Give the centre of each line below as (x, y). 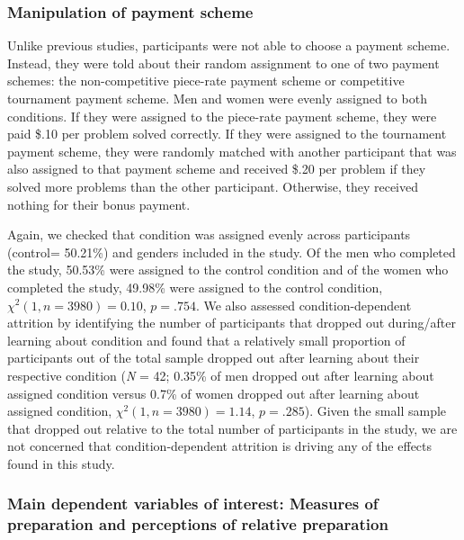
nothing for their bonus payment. (99, 204)
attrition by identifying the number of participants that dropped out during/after (232, 323)
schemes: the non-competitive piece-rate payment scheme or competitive (206, 81)
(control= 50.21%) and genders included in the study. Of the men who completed (232, 252)
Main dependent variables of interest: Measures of (193, 504)
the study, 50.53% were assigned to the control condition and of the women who (228, 270)
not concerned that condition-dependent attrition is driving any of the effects (220, 446)
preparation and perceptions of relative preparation (198, 524)
